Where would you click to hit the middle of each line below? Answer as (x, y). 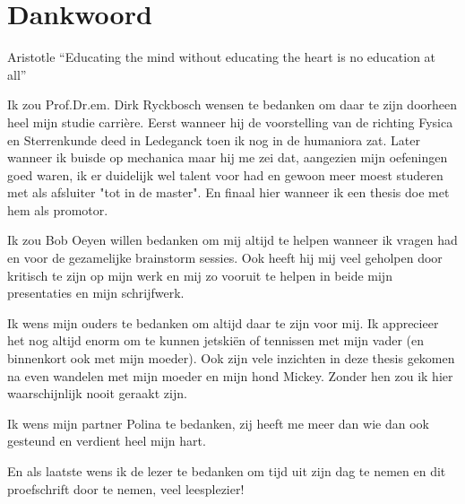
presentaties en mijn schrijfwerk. (96, 293)
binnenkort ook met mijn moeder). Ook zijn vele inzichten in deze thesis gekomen (231, 358)
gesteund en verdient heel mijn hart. (107, 441)
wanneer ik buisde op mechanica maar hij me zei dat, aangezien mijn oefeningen (228, 157)
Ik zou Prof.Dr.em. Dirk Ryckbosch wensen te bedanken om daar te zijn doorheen (232, 104)
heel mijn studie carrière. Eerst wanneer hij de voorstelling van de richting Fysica (230, 122)
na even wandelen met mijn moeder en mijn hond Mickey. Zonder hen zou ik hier (230, 375)
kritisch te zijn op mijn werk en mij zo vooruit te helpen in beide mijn (200, 275)
